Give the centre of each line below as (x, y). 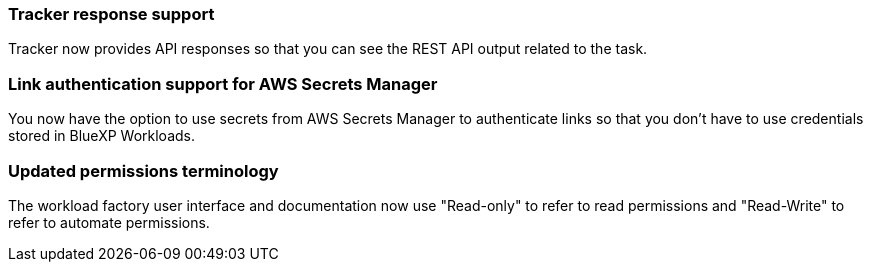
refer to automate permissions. (109, 222)
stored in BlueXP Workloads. (101, 136)
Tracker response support (111, 14)
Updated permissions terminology (143, 170)
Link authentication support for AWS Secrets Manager (223, 83)
